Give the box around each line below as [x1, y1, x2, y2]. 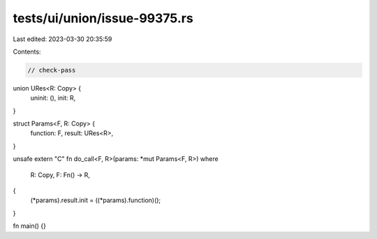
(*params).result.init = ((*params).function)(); [30, 196, 161, 205]
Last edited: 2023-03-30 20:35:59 [13, 35, 112, 43]
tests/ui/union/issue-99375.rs [13, 10, 193, 26]
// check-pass [27, 66, 76, 74]
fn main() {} [13, 222, 47, 230]
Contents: [13, 47, 41, 56]
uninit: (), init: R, [30, 94, 76, 102]
